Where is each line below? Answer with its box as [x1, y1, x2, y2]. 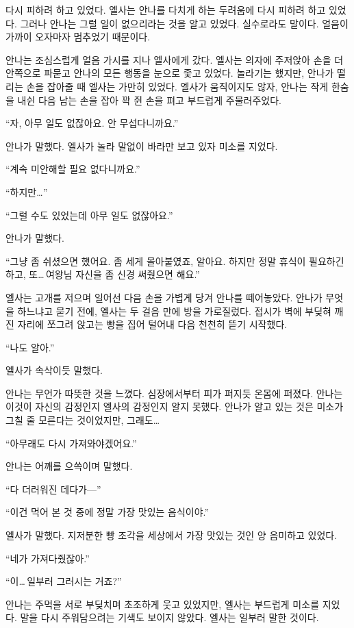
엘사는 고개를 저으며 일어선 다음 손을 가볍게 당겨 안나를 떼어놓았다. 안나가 [5, 290, 323, 304]
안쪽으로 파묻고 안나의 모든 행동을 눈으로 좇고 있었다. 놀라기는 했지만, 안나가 [5, 66, 334, 80]
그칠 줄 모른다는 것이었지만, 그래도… [5, 413, 160, 427]
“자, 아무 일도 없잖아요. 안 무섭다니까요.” [5, 116, 179, 130]
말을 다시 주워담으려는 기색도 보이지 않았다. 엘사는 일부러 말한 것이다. [20, 610, 319, 625]
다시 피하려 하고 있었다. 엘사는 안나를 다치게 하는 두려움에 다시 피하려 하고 [5, 3, 326, 16]
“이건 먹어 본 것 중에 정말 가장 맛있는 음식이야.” [5, 505, 210, 519]
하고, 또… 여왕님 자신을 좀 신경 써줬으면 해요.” [5, 267, 200, 281]
